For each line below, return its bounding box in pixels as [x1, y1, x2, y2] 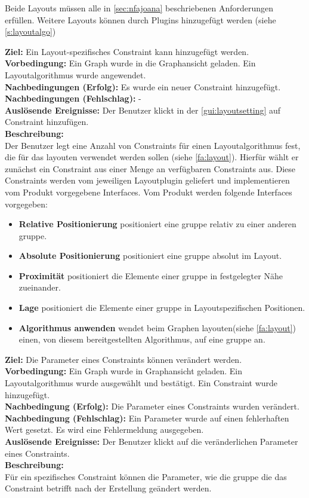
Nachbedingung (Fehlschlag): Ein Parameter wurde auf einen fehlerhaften [5, 411, 289, 424]
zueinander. [18, 281, 61, 294]
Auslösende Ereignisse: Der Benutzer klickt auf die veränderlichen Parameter [5, 435, 298, 447]
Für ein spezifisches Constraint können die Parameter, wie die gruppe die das [5, 470, 287, 482]
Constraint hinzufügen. [5, 115, 89, 128]
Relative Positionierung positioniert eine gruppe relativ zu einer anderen [18, 218, 296, 230]
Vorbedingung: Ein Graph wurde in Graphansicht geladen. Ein [5, 365, 242, 377]
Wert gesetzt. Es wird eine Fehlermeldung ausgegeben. [5, 423, 204, 436]
